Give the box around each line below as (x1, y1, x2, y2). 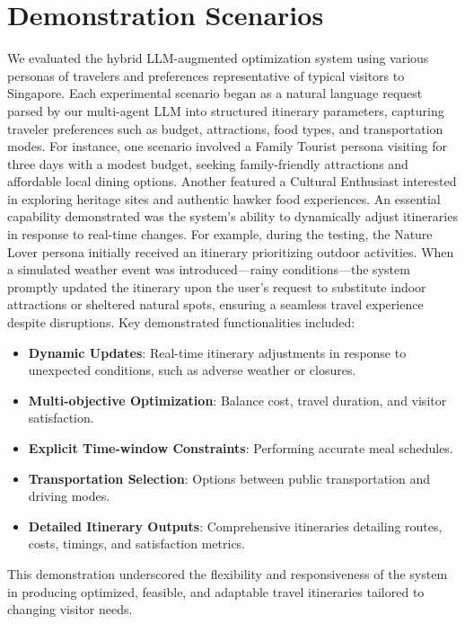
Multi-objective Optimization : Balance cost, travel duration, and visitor (28, 390, 447, 409)
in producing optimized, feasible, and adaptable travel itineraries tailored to (7, 582, 425, 601)
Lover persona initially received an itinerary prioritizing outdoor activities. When (7, 242, 454, 261)
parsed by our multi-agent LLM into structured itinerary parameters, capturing (7, 101, 444, 120)
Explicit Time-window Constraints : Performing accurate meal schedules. (28, 439, 453, 457)
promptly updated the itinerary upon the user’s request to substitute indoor (7, 277, 426, 296)
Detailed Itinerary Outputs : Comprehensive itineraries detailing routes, (28, 516, 443, 535)
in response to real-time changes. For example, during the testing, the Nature (7, 225, 433, 244)
